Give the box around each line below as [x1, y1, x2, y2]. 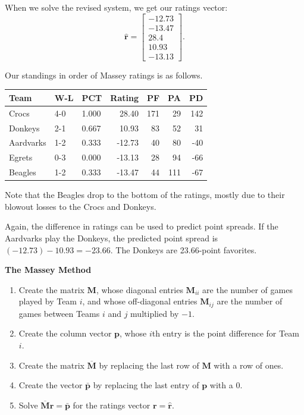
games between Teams [18, 307, 100, 319]
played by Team [18, 295, 77, 307]
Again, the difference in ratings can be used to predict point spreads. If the [5, 220, 278, 232]
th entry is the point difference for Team [152, 327, 299, 339]
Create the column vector [18, 327, 112, 339]
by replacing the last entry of [93, 379, 199, 391]
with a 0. [209, 379, 243, 391]
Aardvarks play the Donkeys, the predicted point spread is [5, 231, 218, 244]
